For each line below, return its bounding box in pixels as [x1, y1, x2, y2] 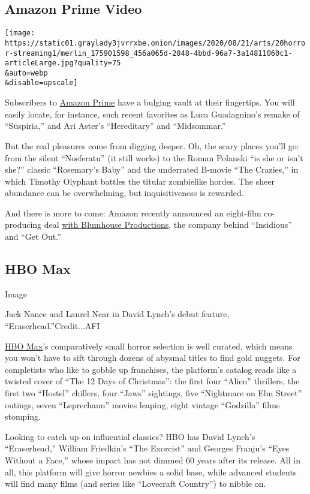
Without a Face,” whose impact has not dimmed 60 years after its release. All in [5, 454, 300, 466]
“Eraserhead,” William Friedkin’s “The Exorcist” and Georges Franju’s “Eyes [5, 442, 290, 454]
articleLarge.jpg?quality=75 [5, 59, 121, 68]
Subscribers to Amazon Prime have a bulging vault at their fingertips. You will [5, 96, 295, 109]
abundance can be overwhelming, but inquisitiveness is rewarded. [5, 186, 244, 199]
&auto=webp [5, 68, 48, 77]
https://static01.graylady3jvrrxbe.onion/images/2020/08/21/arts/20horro [5, 38, 306, 47]
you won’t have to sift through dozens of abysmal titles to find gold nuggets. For [5, 351, 300, 364]
